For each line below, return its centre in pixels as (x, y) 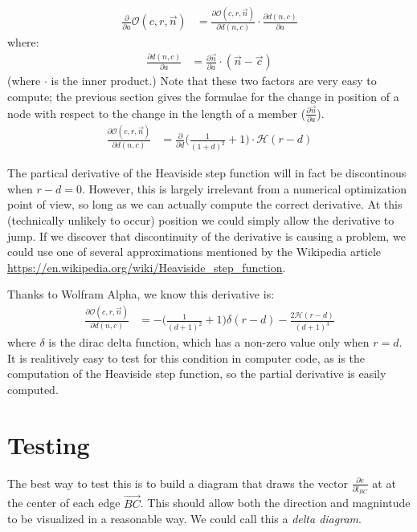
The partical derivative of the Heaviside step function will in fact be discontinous (207, 173)
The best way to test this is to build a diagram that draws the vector (178, 483)
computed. (33, 389)
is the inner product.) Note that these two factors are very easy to (214, 81)
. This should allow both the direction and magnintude (275, 503)
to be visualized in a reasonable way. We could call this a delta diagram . (184, 519)
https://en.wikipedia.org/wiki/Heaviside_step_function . (147, 267)
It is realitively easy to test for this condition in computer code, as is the (186, 357)
